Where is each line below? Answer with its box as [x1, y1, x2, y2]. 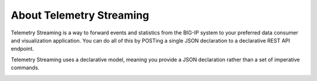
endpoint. [11, 45, 35, 52]
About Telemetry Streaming [11, 9, 150, 22]
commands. [11, 64, 40, 71]
